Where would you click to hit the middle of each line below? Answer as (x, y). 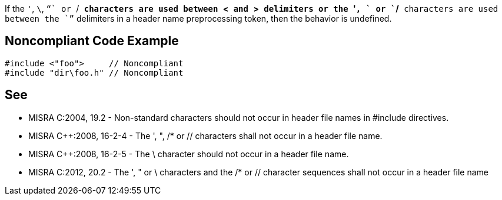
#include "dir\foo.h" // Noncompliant (94, 72)
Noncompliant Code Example (92, 41)
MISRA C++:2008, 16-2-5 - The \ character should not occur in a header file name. (189, 154)
